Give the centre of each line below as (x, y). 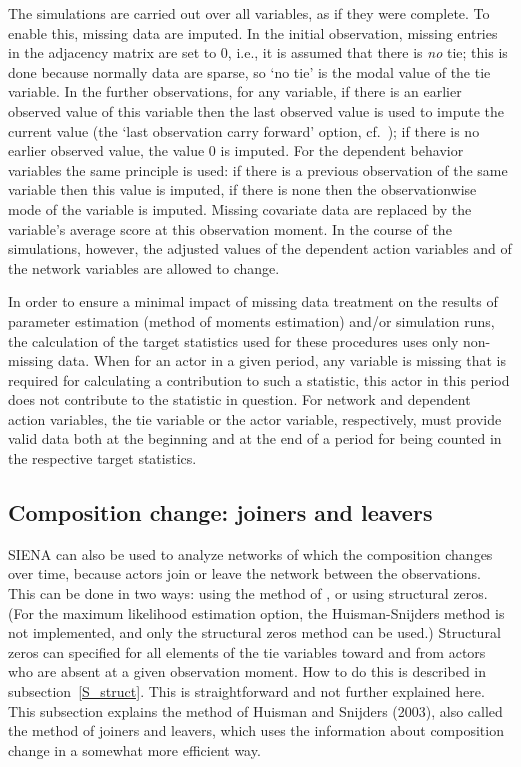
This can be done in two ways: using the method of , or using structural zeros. (248, 593)
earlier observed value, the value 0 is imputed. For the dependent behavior (236, 150)
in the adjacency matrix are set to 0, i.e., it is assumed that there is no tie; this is (258, 52)
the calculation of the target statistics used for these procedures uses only (233, 340)
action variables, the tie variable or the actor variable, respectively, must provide (255, 418)
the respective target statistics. (102, 458)
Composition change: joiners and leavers (220, 512)
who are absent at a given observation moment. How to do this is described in (247, 671)
